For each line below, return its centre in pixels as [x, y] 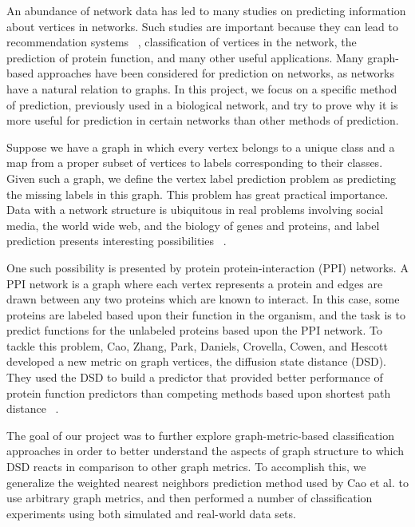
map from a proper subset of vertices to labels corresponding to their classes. [195, 162]
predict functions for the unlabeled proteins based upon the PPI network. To [195, 330]
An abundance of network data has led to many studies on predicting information [206, 10]
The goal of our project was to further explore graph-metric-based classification [200, 435]
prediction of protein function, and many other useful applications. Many [185, 57]
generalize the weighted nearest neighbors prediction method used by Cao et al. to [207, 482]
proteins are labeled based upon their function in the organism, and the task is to [206, 314]
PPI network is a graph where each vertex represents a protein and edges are [195, 283]
